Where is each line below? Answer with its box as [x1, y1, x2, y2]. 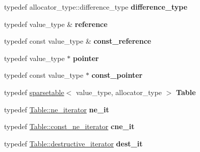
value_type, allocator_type [76, 86, 162, 97]
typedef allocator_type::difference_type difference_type [4, 2, 188, 12]
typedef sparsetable [4, 86, 64, 97]
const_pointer [91, 70, 143, 80]
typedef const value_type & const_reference [4, 36, 152, 46]
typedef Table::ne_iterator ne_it [4, 104, 109, 114]
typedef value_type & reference [4, 18, 108, 29]
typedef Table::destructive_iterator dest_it [4, 138, 143, 148]
